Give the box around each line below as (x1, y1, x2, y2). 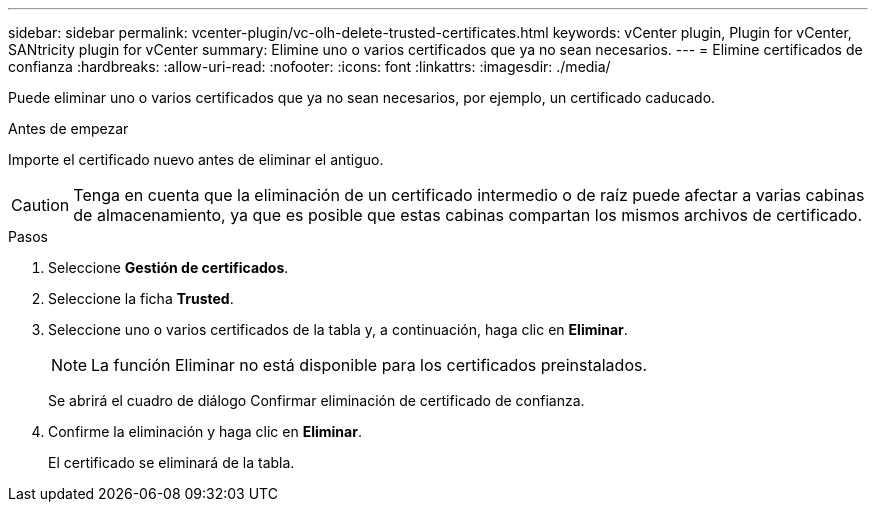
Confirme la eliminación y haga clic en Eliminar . (48, 423, 362, 440)
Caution (11, 195, 70, 215)
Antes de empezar (8, 120, 129, 137)
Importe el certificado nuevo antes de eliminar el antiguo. (8, 151, 384, 168)
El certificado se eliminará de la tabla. (48, 454, 295, 471)
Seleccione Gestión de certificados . (48, 259, 289, 276)
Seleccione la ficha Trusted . (48, 290, 234, 307)
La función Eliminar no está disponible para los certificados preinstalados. (91, 355, 648, 375)
